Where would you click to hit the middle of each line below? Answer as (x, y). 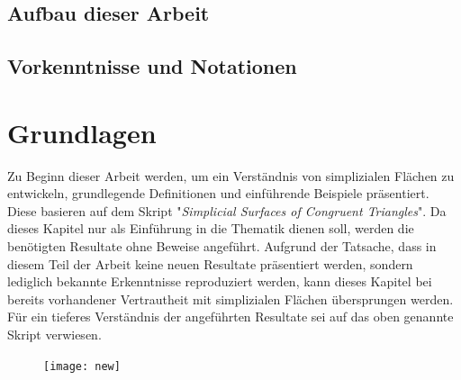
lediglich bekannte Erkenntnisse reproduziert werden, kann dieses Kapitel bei (220, 281)
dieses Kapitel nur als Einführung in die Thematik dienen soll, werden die (211, 228)
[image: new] (82, 366)
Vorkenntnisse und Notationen (152, 66)
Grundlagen (82, 132)
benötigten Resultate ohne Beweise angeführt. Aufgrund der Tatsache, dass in (222, 246)
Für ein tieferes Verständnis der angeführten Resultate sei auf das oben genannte (230, 317)
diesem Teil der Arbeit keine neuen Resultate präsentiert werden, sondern (210, 263)
